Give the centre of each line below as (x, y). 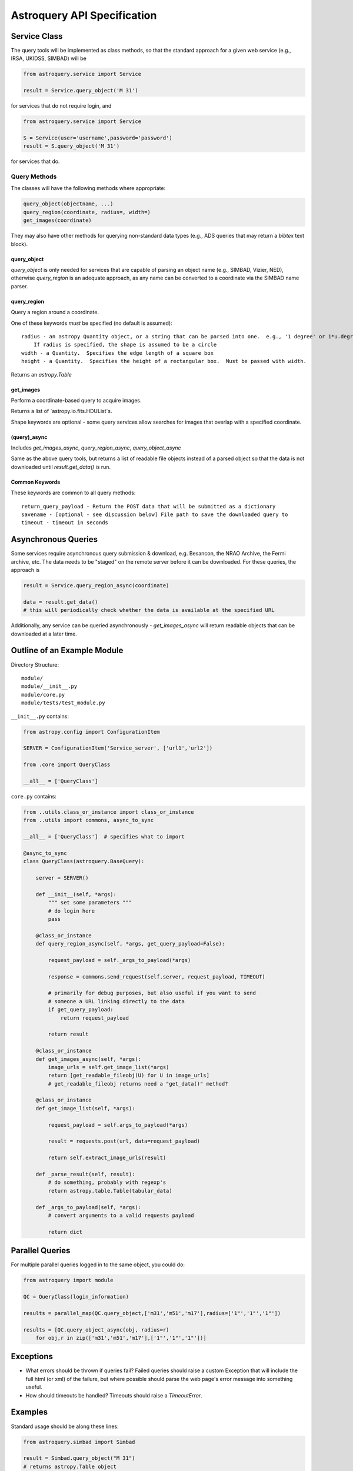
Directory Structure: (35, 664)
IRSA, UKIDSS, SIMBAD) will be (49, 58)
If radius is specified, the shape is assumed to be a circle (125, 345)
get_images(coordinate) (58, 220)
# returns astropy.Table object (70, 1466)
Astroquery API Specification (84, 15)
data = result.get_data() (61, 602)
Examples (29, 1412)
